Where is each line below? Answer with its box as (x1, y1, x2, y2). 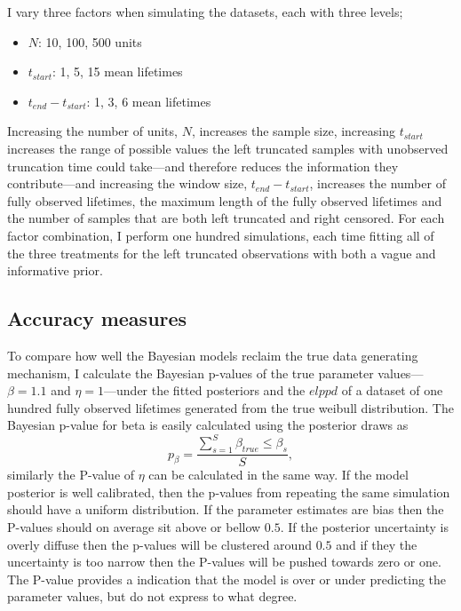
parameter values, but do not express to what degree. (7, 587, 298, 606)
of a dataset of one (341, 381, 443, 400)
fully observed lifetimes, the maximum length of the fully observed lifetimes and (7, 191, 442, 210)
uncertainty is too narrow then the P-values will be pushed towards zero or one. (7, 552, 441, 571)
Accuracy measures (7, 305, 187, 332)
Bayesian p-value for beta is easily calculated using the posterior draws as (7, 416, 409, 434)
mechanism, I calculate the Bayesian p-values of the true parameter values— (7, 363, 424, 382)
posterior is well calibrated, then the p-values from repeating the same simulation (7, 482, 450, 501)
